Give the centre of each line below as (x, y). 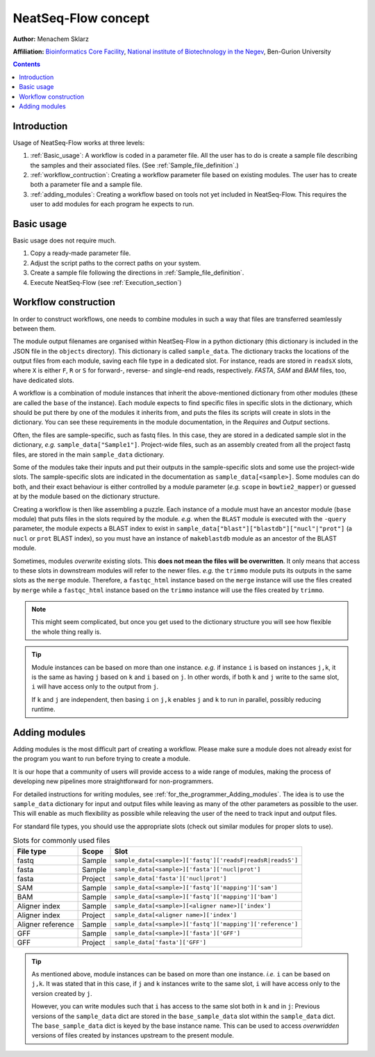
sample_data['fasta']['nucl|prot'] (170, 879)
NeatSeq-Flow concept (81, 18)
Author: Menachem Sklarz (51, 39)
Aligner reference (45, 924)
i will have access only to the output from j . (95, 687)
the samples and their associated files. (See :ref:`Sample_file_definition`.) (134, 165)
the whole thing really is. (67, 632)
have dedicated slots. (43, 380)
